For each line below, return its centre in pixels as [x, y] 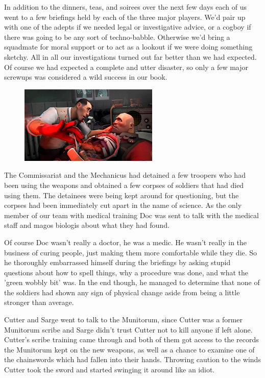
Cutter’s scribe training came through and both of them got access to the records [131, 339]
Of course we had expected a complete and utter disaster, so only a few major [126, 67]
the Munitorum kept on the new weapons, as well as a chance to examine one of [129, 349]
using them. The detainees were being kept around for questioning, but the [122, 195]
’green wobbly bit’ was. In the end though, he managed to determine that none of [132, 282]
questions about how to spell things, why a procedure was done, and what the [126, 272]
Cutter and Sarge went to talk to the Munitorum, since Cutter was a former [124, 320]
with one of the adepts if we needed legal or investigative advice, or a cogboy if [128, 27]
